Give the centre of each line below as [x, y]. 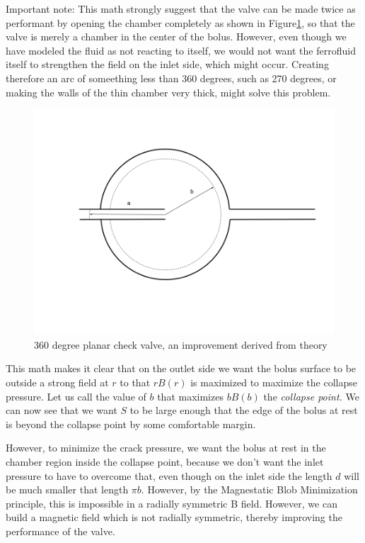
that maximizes [190, 396]
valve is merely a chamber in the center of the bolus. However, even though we [176, 37]
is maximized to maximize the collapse [274, 382]
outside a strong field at [57, 382]
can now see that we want [62, 410]
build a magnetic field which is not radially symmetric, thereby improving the [174, 517]
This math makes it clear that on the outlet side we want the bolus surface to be [181, 368]
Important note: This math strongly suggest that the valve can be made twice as [181, 9]
